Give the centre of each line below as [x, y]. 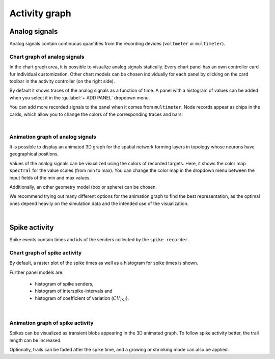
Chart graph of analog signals [47, 57]
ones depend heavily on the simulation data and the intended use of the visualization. [99, 203]
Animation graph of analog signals [53, 137]
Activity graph [40, 13]
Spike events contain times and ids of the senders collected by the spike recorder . [99, 240]
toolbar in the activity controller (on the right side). [62, 81]
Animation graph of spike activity [51, 323]
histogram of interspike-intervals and [74, 291]
